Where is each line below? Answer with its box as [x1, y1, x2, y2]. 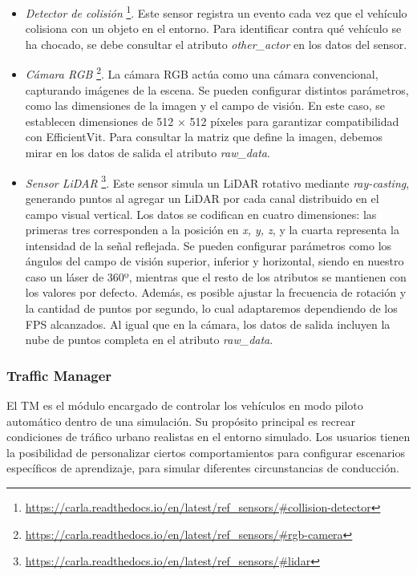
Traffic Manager [6, 365, 112, 385]
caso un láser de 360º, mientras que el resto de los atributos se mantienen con [25, 268, 407, 285]
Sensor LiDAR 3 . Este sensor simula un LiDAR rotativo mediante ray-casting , [25, 172, 410, 191]
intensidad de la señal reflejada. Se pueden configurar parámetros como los [25, 237, 392, 253]
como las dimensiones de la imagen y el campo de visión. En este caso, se [25, 97, 386, 114]
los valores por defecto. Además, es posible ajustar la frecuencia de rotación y [25, 284, 407, 301]
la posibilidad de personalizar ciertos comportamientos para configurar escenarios [6, 443, 406, 460]
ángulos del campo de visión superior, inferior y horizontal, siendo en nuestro [25, 253, 404, 269]
